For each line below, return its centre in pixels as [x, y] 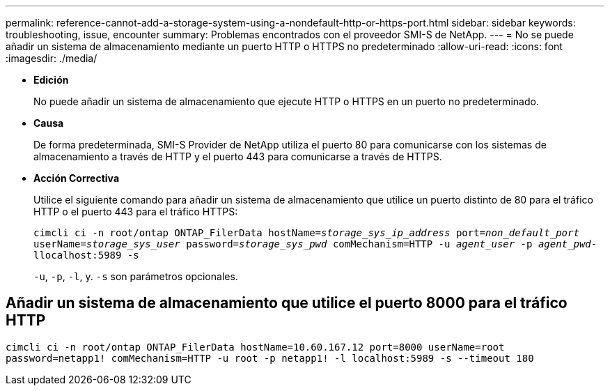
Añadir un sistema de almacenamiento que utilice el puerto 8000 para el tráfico [287, 303]
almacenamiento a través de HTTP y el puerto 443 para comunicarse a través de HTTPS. [238, 156]
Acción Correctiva [77, 178]
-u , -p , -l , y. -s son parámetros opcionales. [136, 276]
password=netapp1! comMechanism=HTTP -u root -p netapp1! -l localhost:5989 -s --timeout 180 [270, 358]
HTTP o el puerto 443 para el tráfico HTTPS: [136, 212]
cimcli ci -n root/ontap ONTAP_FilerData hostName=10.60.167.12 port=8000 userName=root [255, 347]
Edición [51, 80]
